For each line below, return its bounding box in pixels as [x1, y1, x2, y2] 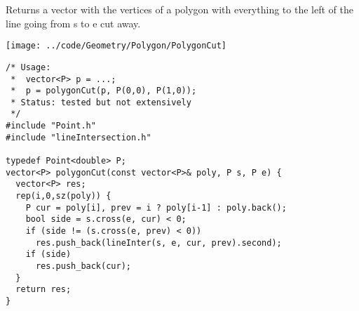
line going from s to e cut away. [6, 15, 141, 30]
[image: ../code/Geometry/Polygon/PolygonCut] [6, 41, 226, 51]
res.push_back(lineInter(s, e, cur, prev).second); [35, 237, 282, 248]
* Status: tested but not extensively [11, 97, 191, 107]
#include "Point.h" [6, 121, 96, 131]
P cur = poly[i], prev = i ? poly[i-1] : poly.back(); [25, 202, 287, 213]
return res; [15, 284, 72, 295]
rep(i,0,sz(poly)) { [15, 191, 111, 201]
